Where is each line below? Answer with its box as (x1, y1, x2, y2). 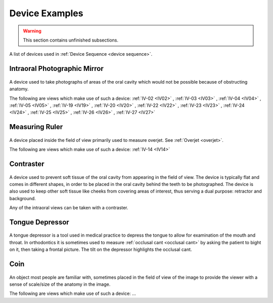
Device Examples (9, 8, 83, 19)
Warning (23, 28, 41, 34)
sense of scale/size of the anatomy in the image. (9, 281, 111, 287)
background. (9, 195, 36, 201)
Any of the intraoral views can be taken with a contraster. (9, 205, 128, 211)
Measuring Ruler (9, 123, 63, 131)
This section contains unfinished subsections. (23, 37, 119, 43)
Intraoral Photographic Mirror (9, 64, 104, 73)
